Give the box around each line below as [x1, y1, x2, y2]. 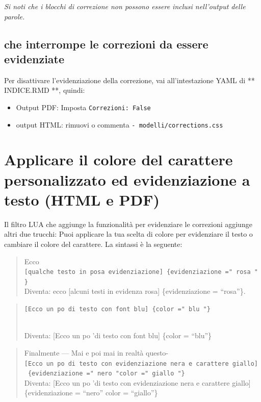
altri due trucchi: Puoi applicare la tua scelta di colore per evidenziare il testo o [4, 229, 253, 239]
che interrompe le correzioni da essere [4, 36, 208, 52]
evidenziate [4, 51, 65, 66]
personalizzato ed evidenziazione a [4, 169, 250, 190]
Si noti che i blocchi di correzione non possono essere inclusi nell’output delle [4, 1, 246, 11]
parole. [4, 11, 25, 21]
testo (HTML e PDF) [4, 189, 160, 210]
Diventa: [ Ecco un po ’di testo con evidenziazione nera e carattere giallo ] [24, 377, 251, 388]
